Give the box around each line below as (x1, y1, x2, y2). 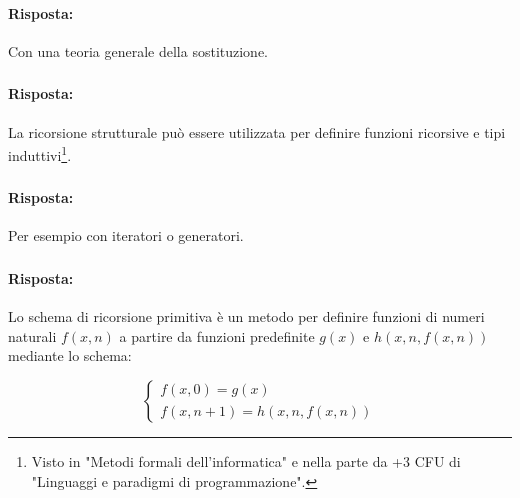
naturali (8, 325, 57, 346)
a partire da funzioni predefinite (119, 325, 315, 346)
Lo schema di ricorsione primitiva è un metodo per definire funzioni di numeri (8, 306, 485, 327)
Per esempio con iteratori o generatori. (8, 225, 244, 246)
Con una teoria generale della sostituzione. (8, 40, 269, 61)
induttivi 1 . (8, 142, 72, 165)
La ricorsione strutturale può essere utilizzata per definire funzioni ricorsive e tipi (8, 121, 506, 142)
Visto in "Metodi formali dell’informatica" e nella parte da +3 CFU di (31, 450, 461, 471)
